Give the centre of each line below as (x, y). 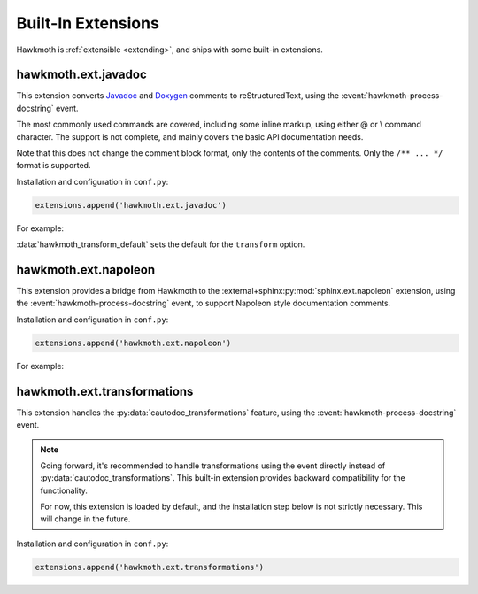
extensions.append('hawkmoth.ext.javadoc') (131, 205)
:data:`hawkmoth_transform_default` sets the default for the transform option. (161, 244)
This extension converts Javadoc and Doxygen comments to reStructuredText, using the (178, 96)
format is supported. (54, 166)
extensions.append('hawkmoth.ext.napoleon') (133, 343)
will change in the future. (85, 519)
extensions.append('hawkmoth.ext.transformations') (150, 567)
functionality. (64, 490)
